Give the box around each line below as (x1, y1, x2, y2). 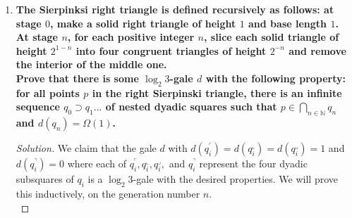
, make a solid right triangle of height (50, 15, 236, 30)
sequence (16, 99, 60, 114)
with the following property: (205, 70, 346, 85)
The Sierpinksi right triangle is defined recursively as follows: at (16, 2, 334, 16)
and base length (248, 15, 327, 30)
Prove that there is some (16, 70, 139, 85)
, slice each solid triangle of (204, 30, 339, 44)
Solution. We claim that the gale (16, 141, 157, 155)
